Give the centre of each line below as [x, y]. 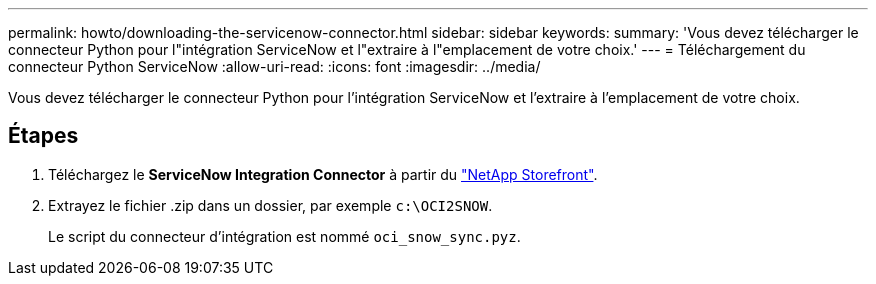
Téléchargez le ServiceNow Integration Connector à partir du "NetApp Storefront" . [323, 174]
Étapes [43, 136]
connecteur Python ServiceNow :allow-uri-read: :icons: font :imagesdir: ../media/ [274, 66]
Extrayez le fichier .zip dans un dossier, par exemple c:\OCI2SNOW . [270, 205]
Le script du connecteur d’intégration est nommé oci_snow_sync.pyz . [284, 236]
